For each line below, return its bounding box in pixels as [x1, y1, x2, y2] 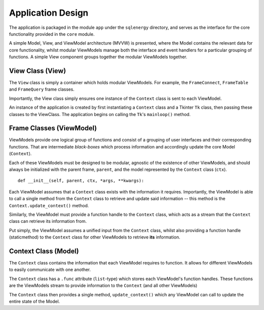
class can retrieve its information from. [9, 218, 87, 224]
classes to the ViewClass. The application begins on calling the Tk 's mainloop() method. [9, 111, 191, 117]
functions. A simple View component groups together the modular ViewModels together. [9, 54, 188, 60]
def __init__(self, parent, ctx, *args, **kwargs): [18, 178, 144, 184]
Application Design [9, 7, 88, 18]
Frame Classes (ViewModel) [9, 124, 97, 132]
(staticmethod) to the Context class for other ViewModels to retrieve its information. [9, 234, 180, 240]
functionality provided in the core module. [9, 31, 95, 37]
